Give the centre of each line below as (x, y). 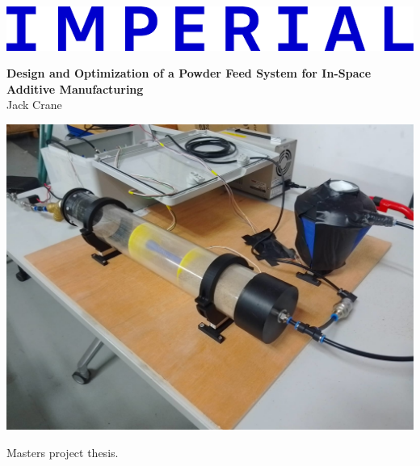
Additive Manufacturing (75, 88)
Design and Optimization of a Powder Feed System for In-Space (189, 73)
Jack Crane (34, 105)
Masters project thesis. (63, 452)
